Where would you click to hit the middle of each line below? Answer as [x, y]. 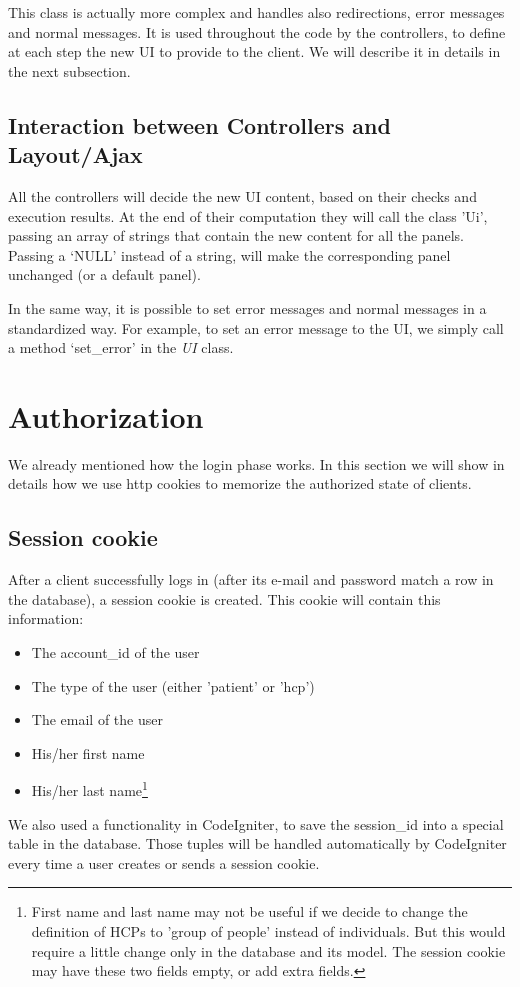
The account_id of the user [115, 652]
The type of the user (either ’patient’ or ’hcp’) [173, 685]
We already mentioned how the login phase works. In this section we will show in [256, 463]
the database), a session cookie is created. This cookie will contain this [224, 598]
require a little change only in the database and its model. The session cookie [268, 950]
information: [46, 618]
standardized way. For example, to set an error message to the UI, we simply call [256, 327]
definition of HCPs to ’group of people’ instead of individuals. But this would [268, 931]
